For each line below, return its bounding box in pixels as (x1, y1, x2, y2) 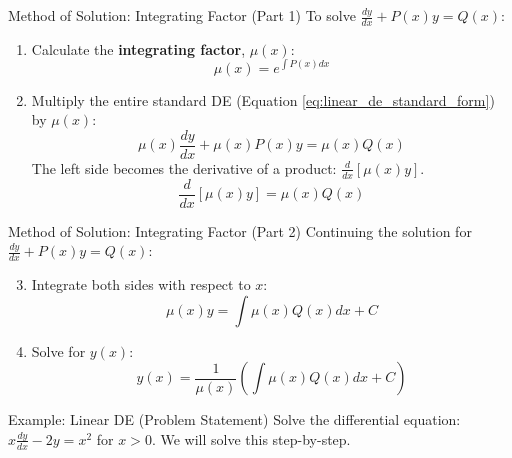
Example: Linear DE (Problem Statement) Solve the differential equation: (8, 409, 461, 430)
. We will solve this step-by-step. (151, 428, 351, 449)
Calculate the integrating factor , (31, 38, 246, 59)
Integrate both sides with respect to (31, 274, 251, 295)
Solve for (31, 340, 86, 361)
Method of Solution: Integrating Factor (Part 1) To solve (8, 5, 356, 25)
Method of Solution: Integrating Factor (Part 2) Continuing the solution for (8, 220, 472, 241)
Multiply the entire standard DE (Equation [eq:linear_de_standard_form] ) (31, 89, 495, 110)
